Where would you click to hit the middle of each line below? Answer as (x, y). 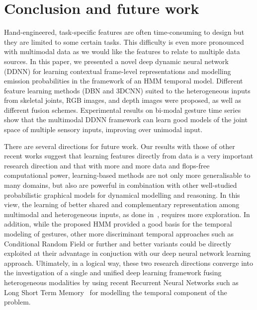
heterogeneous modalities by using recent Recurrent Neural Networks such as (121, 282)
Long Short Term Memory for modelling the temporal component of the (116, 292)
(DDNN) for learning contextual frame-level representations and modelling (118, 71)
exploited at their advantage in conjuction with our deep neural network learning (128, 253)
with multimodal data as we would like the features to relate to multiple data (122, 51)
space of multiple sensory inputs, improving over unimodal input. (103, 129)
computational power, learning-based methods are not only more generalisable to (127, 175)
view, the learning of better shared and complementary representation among (122, 204)
